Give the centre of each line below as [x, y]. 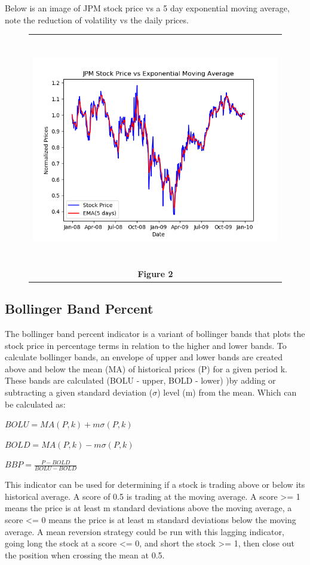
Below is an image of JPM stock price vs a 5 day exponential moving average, [147, 8]
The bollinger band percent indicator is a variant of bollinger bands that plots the [155, 334]
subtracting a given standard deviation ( [79, 392]
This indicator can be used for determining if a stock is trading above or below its [155, 484]
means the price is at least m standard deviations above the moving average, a [148, 508]
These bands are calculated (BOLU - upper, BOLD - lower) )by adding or [140, 380]
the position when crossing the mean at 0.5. [85, 555]
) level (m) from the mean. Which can [227, 392]
